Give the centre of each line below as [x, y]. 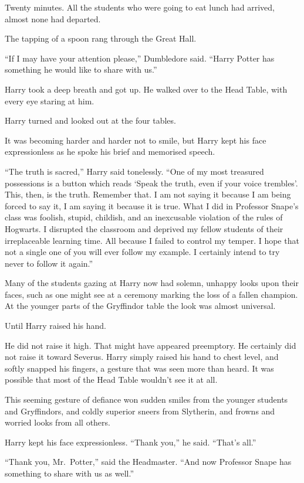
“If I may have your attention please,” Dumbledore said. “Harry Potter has [140, 58]
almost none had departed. [53, 18]
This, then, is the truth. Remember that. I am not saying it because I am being [148, 194]
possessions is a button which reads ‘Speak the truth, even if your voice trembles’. [151, 183]
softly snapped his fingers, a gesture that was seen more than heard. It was [139, 368]
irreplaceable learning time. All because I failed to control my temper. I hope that [152, 240]
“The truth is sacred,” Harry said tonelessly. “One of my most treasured [134, 171]
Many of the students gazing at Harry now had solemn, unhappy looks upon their [152, 283]
